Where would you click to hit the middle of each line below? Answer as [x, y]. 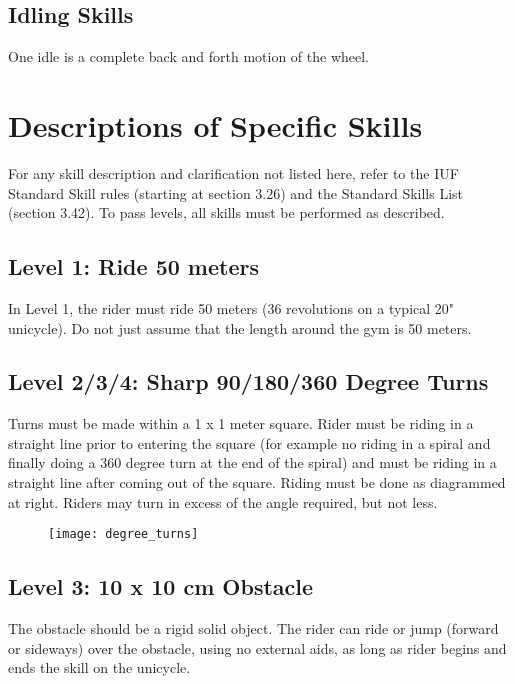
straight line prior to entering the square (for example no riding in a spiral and [249, 442]
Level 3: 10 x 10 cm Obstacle [161, 586]
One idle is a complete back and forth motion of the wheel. [188, 56]
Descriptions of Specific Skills [215, 124]
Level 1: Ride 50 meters [133, 266]
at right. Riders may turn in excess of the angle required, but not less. [223, 501]
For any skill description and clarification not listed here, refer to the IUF [233, 172]
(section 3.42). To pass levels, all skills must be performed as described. [226, 212]
